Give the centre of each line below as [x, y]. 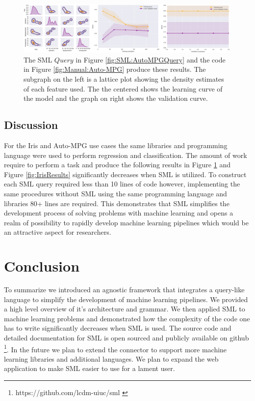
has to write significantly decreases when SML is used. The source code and [118, 328]
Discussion [31, 125]
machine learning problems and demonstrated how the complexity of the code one [127, 318]
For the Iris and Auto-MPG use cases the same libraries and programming [116, 145]
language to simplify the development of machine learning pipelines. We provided [126, 299]
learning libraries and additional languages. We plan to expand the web [111, 358]
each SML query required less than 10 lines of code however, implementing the [122, 184]
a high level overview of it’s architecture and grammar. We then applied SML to [125, 309]
